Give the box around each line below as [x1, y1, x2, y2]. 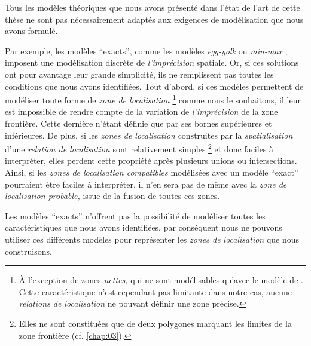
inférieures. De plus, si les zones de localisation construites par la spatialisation [5, 128, 293, 141]
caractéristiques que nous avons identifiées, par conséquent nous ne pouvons [5, 221, 282, 234]
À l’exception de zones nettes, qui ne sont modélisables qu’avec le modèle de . [19, 274, 303, 286]
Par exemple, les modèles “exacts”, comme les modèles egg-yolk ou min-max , [5, 44, 288, 57]
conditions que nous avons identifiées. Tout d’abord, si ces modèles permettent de [5, 79, 304, 92]
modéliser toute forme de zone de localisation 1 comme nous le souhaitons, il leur [5, 92, 301, 106]
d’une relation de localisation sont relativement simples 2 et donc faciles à [5, 141, 274, 155]
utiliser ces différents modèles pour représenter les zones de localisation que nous [5, 233, 300, 245]
